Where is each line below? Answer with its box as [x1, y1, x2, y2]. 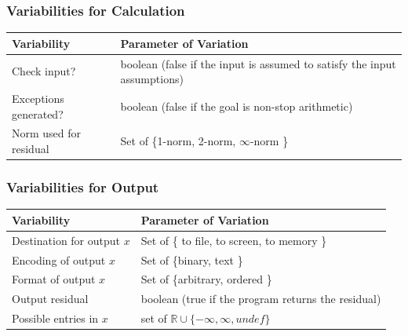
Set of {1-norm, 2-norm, [120, 133, 236, 149]
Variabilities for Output [6, 177, 159, 197]
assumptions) [120, 71, 184, 87]
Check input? [12, 63, 76, 79]
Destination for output [12, 232, 121, 248]
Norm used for [12, 125, 82, 141]
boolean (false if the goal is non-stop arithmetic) [120, 97, 353, 114]
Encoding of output [12, 251, 106, 268]
